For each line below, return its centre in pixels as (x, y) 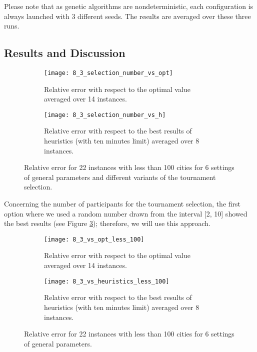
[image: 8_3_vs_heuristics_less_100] (107, 281)
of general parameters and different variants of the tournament (120, 177)
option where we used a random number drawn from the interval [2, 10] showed (126, 213)
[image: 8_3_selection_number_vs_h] (105, 115)
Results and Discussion (65, 53)
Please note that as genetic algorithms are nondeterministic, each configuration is (129, 6)
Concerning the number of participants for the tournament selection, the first (122, 204)
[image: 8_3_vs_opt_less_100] (94, 239)
